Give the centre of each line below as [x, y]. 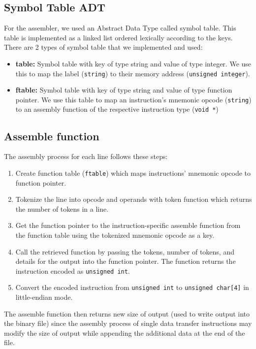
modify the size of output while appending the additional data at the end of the [125, 333]
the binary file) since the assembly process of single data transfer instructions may [128, 323]
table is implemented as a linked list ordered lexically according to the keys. [118, 37]
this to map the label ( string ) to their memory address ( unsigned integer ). [133, 73]
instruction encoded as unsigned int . [73, 270]
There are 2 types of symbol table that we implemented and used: [103, 47]
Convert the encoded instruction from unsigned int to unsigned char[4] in [132, 287]
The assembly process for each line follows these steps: [86, 156]
